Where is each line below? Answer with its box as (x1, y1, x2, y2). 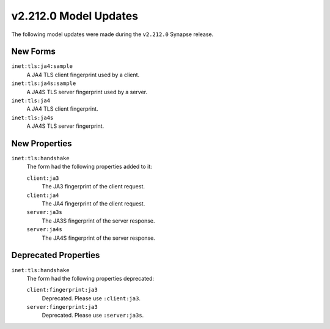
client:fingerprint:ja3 (26, 286, 98, 294)
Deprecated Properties (11, 250, 100, 261)
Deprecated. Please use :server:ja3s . (42, 312, 144, 319)
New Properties (11, 138, 72, 149)
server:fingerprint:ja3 (26, 303, 98, 311)
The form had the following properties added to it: (26, 163, 152, 171)
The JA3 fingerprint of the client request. (42, 183, 145, 190)
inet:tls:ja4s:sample (11, 80, 76, 87)
